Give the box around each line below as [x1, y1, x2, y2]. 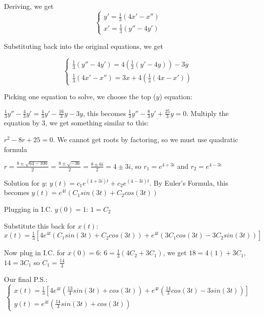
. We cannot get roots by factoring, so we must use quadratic [53, 134, 238, 145]
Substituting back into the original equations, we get [4, 40, 163, 51]
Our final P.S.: [4, 274, 47, 284]
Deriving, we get [4, 1, 54, 11]
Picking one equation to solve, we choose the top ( [4, 91, 156, 101]
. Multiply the [186, 108, 229, 118]
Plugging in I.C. [4, 203, 52, 214]
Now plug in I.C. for [4, 247, 65, 258]
